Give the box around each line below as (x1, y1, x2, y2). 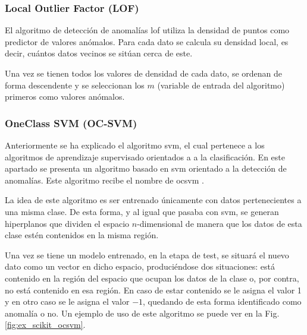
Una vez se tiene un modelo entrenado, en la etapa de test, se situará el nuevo (5, 248, 289, 261)
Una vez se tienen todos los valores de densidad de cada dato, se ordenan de (5, 67, 282, 79)
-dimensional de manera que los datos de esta (137, 217, 302, 229)
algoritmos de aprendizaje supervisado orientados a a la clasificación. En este (5, 150, 285, 163)
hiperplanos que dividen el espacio (5, 217, 130, 229)
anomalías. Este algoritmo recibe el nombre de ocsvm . (5, 173, 204, 186)
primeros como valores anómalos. (5, 90, 125, 103)
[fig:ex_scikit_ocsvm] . (5, 318, 86, 331)
